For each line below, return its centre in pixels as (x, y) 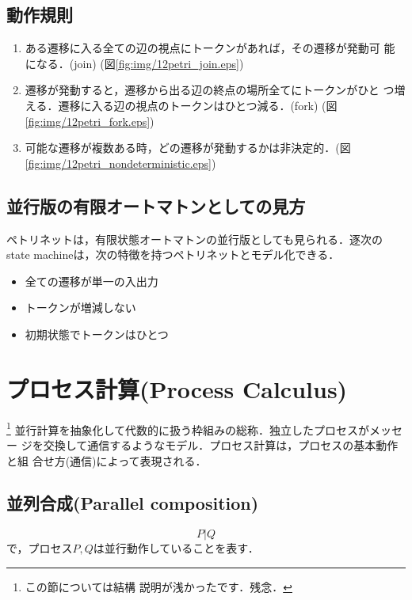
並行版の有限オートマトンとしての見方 (156, 205)
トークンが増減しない (80, 308)
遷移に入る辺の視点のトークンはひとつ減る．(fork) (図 (198, 105)
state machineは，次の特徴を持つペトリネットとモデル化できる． (173, 254)
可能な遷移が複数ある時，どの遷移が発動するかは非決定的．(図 (188, 148)
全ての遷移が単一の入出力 (92, 281)
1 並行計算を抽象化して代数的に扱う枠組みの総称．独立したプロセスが (188, 428)
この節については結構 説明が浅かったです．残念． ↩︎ (158, 586)
